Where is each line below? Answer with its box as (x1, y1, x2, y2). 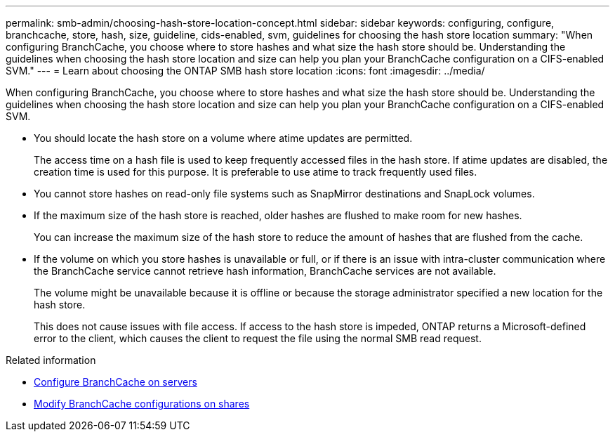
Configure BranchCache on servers (34, 376, 197, 388)
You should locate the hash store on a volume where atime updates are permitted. (34, 132, 413, 144)
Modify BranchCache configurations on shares (34, 398, 250, 410)
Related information (6, 354, 96, 366)
